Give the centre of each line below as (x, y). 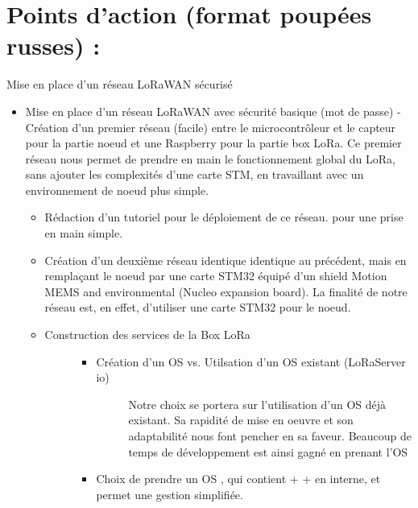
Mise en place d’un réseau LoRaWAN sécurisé (120, 84)
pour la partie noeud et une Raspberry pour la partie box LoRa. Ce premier (213, 143)
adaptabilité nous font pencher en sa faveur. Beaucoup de (270, 436)
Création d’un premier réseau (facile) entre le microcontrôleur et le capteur (211, 127)
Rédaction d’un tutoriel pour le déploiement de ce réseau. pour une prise (224, 217)
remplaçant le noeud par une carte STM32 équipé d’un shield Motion (216, 276)
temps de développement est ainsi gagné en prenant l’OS (268, 451)
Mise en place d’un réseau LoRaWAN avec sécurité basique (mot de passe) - (213, 111)
